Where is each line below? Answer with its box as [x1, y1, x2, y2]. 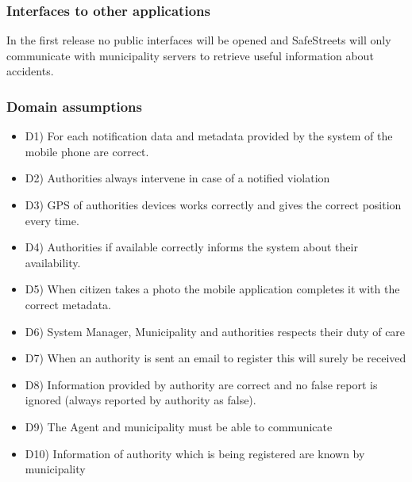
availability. [25, 254, 81, 270]
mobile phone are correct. [25, 143, 149, 159]
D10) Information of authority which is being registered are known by [25, 445, 365, 461]
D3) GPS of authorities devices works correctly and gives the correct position [25, 197, 402, 212]
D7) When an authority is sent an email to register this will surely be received [25, 350, 406, 366]
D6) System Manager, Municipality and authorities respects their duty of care [25, 323, 406, 339]
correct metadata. [25, 296, 111, 312]
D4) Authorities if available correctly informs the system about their [25, 239, 358, 255]
